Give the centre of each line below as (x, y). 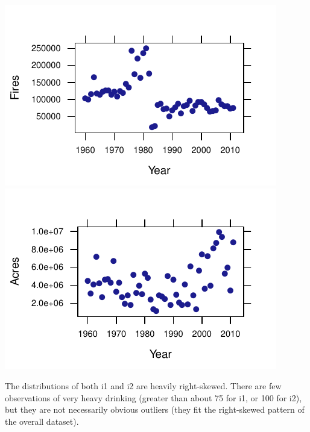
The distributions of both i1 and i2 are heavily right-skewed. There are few (143, 386)
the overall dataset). (42, 421)
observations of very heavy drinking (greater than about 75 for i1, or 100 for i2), (153, 397)
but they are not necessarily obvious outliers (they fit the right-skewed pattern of (155, 409)
